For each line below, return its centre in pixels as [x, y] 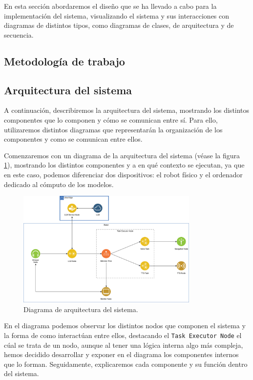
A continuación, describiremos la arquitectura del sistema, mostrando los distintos [127, 110]
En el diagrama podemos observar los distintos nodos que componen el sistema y [125, 326]
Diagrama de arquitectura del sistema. [81, 309]
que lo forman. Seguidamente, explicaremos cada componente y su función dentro [126, 364]
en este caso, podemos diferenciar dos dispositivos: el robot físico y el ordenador [123, 174]
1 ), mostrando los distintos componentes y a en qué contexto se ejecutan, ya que [124, 165]
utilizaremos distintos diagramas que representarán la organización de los [113, 129]
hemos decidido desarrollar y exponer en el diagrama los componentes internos [121, 354]
